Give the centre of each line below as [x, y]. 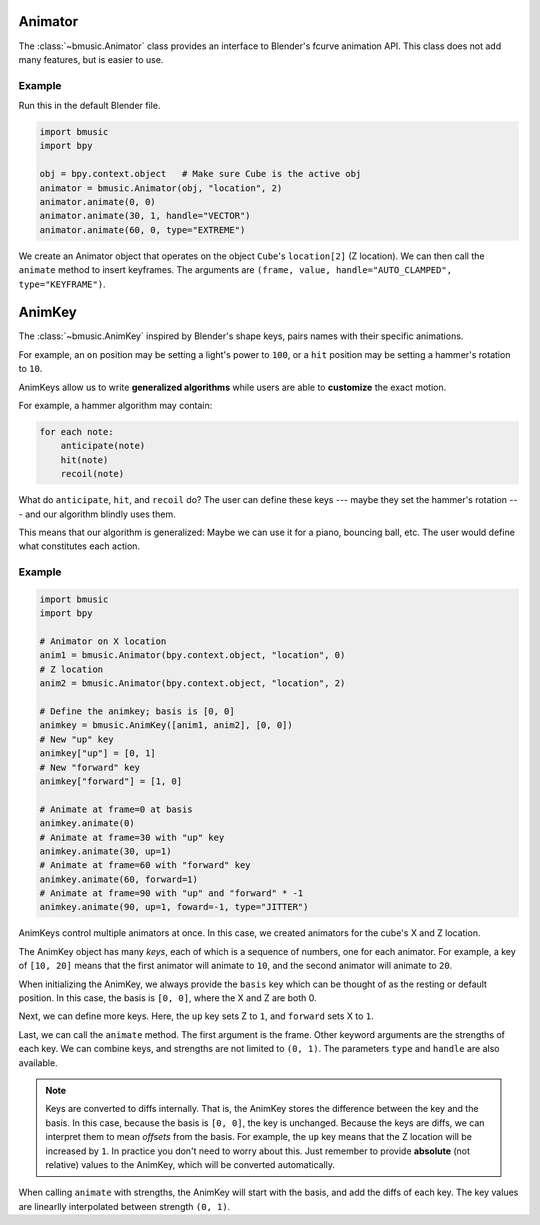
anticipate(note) [103, 446]
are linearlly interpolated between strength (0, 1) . [124, 1206]
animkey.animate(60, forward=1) [119, 879]
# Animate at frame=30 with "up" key [132, 837]
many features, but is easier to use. [91, 59]
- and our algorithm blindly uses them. [97, 514]
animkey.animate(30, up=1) [105, 851]
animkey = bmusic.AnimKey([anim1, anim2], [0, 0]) [166, 725]
